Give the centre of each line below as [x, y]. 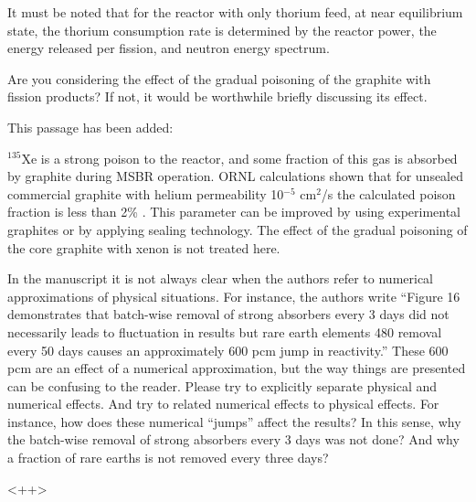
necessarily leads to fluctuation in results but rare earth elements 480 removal [225, 331]
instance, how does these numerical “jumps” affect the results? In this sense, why [234, 421]
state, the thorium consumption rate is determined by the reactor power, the [222, 30]
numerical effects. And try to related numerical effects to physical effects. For [223, 404]
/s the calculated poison [388, 193]
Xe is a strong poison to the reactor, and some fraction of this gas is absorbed [239, 158]
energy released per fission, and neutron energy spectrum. [169, 48]
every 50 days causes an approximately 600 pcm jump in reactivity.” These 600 [228, 350]
